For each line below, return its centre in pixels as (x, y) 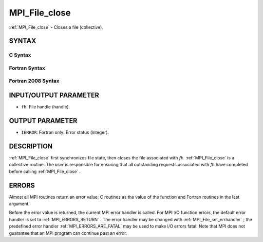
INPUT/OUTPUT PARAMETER (54, 95)
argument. (19, 204)
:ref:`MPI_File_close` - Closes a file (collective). (56, 27)
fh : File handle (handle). (46, 107)
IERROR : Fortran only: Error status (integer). (65, 132)
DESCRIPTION (31, 146)
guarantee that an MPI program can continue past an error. (68, 233)
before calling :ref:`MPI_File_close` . (45, 171)
